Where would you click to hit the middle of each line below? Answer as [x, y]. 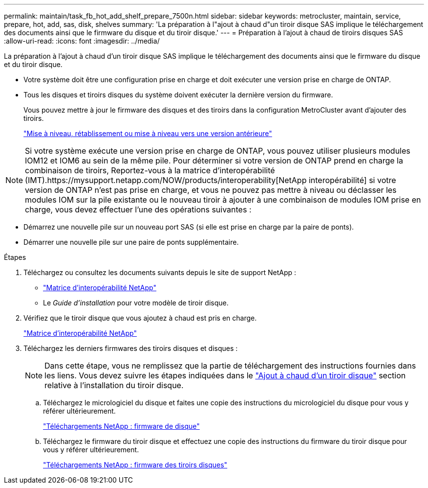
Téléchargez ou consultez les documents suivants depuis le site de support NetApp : [160, 272]
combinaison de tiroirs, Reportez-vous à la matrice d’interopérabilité [150, 170]
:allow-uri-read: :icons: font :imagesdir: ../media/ [82, 41]
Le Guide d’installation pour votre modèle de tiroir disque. [136, 303]
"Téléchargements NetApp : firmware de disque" [121, 426]
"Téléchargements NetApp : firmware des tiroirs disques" [135, 465]
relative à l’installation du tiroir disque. [114, 385]
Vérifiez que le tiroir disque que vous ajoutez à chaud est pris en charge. [140, 318]
